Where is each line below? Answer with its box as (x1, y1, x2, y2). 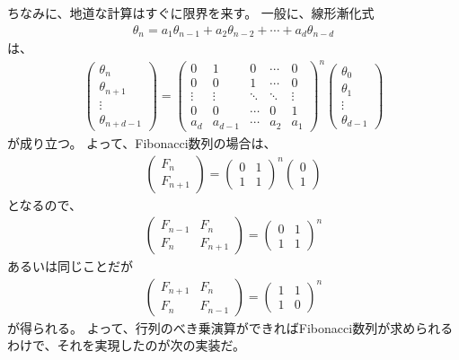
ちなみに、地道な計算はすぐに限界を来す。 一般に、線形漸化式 (7, 4, 375, 22)
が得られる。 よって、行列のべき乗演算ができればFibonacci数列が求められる (7, 318, 454, 337)
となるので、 (7, 195, 83, 214)
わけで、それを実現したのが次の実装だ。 (7, 336, 246, 355)
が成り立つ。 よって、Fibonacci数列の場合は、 (7, 133, 277, 152)
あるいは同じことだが (7, 257, 133, 276)
